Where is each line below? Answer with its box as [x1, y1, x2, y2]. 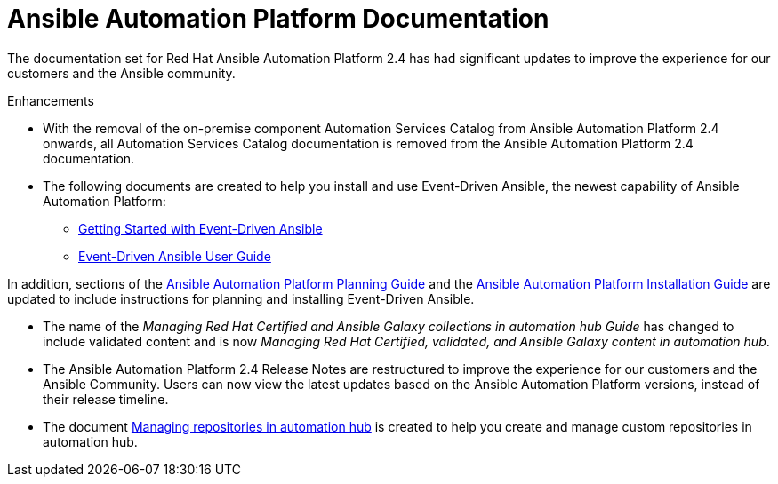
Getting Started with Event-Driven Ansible [78, 220, 323, 236]
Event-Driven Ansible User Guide [78, 248, 271, 264]
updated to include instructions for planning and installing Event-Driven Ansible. [7, 290, 475, 306]
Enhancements [7, 92, 94, 108]
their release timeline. [43, 391, 169, 407]
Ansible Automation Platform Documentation [7, 4, 549, 34]
